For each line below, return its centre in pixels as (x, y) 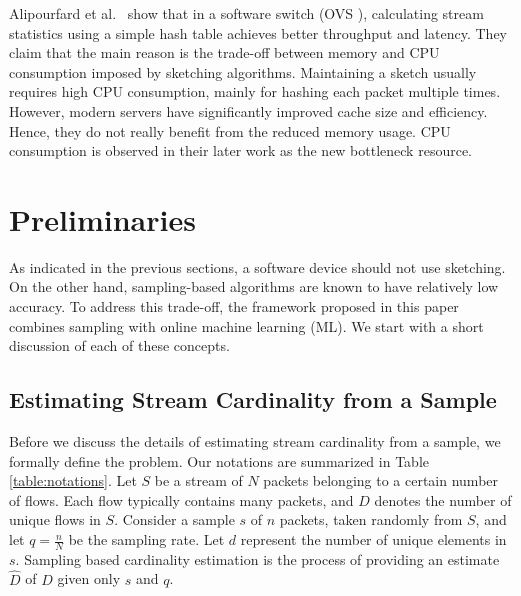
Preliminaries (102, 218)
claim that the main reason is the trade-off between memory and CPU (224, 52)
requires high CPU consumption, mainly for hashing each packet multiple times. (255, 91)
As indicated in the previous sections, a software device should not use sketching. (257, 266)
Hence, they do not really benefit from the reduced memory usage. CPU (230, 130)
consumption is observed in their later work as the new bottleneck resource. (240, 150)
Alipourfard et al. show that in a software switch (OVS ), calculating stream (246, 13)
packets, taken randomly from (371, 519)
